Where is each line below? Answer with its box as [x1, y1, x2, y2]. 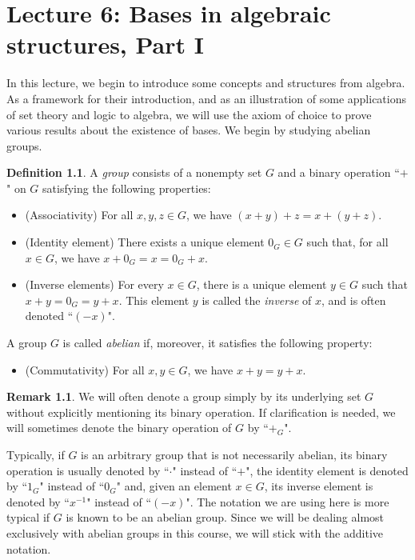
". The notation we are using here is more [186, 493, 389, 510]
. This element [118, 291, 190, 308]
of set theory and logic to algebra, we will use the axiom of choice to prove [6, 106, 372, 122]
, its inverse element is [264, 478, 373, 494]
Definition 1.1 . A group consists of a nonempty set [6, 164, 262, 181]
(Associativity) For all [25, 206, 134, 223]
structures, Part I [6, 28, 204, 61]
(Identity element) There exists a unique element [25, 234, 265, 250]
